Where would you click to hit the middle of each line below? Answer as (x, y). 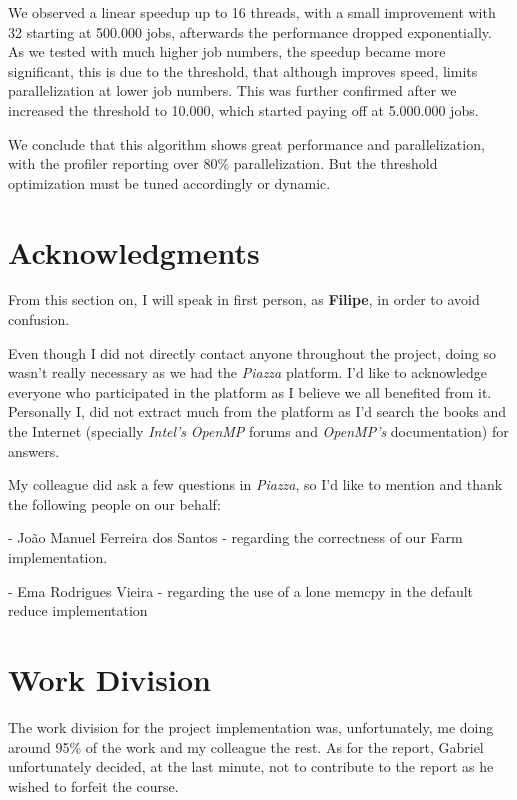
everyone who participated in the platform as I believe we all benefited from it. (250, 391)
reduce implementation (78, 610)
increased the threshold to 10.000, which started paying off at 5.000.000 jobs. (243, 109)
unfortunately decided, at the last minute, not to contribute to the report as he (251, 766)
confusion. (39, 319)
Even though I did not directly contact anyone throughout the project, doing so (252, 352)
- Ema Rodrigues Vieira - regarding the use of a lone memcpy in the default (241, 590)
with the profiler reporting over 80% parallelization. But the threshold (223, 163)
